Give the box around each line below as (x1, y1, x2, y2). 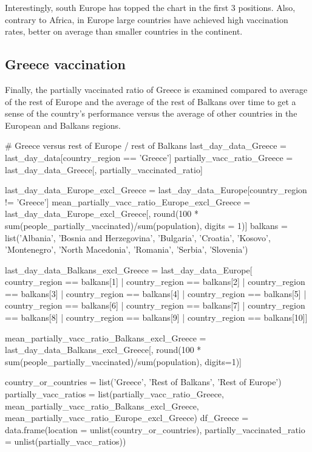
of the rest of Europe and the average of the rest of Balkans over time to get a (5, 95, 296, 108)
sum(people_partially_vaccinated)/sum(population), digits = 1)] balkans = (5, 219, 288, 231)
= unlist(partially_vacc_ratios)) (5, 435, 126, 448)
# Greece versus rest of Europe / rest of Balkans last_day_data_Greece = (5, 139, 287, 152)
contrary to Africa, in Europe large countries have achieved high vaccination (5, 13, 288, 26)
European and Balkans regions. (5, 118, 121, 131)
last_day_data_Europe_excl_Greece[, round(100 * (5, 207, 199, 220)
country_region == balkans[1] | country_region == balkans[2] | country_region (5, 275, 305, 288)
